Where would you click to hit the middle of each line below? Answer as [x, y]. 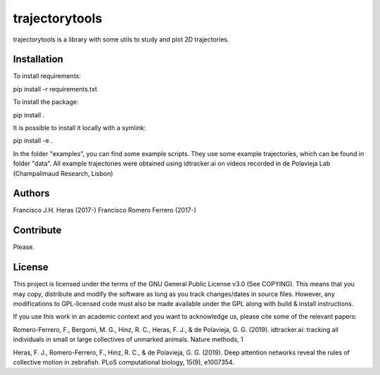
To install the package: [46, 102]
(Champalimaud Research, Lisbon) [63, 173]
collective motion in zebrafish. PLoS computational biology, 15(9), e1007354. [124, 362]
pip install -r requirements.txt [55, 89]
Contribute [37, 230]
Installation [38, 59]
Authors [31, 193]
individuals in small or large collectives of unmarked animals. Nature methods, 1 [128, 339]
